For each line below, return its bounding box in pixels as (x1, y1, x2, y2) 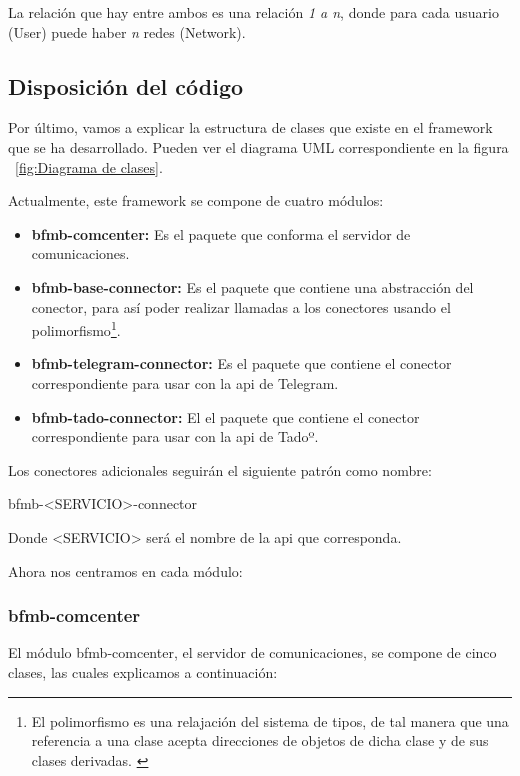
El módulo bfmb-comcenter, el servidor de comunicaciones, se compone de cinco (8, 642, 497, 663)
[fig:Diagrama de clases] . (15, 156, 163, 177)
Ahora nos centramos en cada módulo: (8, 560, 243, 581)
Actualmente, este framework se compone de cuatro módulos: (8, 190, 384, 211)
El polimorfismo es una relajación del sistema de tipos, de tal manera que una (31, 710, 509, 731)
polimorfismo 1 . (31, 317, 121, 340)
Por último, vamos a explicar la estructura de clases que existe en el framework (8, 117, 493, 138)
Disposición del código (8, 70, 244, 101)
